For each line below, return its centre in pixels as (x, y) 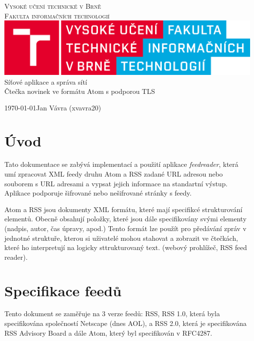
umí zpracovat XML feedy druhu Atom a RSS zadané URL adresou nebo (114, 174)
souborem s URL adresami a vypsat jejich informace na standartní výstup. (116, 183)
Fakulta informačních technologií (57, 15)
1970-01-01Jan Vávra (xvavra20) (53, 107)
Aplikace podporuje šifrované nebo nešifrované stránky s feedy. (98, 193)
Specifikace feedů (63, 290)
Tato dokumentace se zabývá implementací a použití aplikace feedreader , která (121, 164)
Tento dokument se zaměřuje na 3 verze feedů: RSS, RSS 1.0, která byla (112, 314)
